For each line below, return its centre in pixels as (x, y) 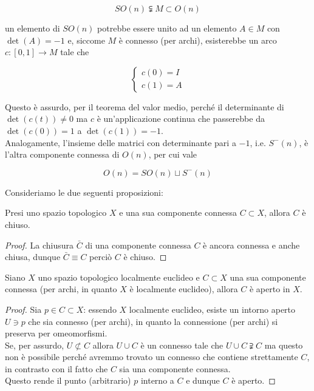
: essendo (100, 309)
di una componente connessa (138, 245)
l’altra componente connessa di (62, 154)
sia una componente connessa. (175, 368)
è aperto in (270, 289)
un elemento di (32, 28)
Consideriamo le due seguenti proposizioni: (84, 192)
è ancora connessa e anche (251, 245)
